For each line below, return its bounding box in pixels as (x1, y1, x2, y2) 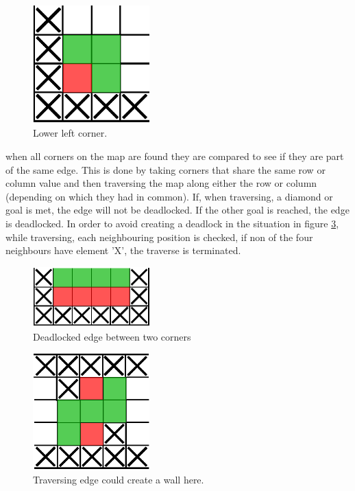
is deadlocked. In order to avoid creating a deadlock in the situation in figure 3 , (5, 216, 339, 230)
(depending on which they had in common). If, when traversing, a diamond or (5, 189, 333, 203)
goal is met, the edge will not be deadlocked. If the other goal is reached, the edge (5, 203, 350, 217)
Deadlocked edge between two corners (33, 329, 191, 343)
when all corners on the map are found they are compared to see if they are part (5, 149, 344, 163)
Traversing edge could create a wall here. (33, 472, 204, 486)
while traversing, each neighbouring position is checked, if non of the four (5, 229, 313, 244)
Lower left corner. (33, 126, 108, 140)
